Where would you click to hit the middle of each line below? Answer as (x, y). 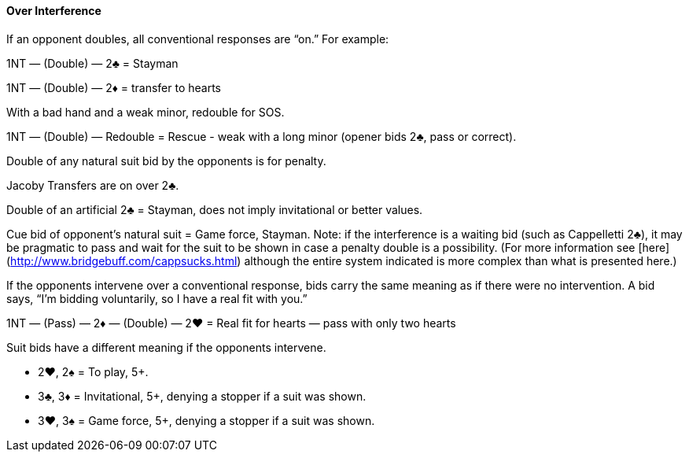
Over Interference (54, 11)
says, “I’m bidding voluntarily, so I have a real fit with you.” (157, 298)
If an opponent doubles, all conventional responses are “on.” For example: (198, 39)
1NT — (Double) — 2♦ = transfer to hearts (114, 87)
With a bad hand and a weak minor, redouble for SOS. (146, 112)
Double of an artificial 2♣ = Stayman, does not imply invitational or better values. (215, 209)
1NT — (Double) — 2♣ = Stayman (92, 63)
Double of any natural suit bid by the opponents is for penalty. (166, 161)
